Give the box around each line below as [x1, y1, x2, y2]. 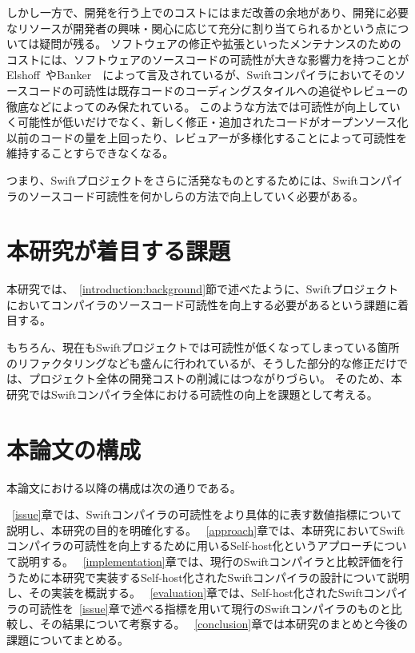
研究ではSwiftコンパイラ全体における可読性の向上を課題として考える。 [6, 385, 378, 402]
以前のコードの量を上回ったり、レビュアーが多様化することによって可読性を [6, 129, 408, 145]
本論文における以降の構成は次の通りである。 [6, 479, 241, 496]
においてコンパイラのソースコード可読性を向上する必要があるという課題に [6, 296, 397, 313]
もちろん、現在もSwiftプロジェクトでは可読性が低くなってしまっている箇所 [6, 339, 400, 356]
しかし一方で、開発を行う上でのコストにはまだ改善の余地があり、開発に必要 [6, 4, 409, 20]
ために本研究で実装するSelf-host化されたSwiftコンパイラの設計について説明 [17, 568, 409, 585]
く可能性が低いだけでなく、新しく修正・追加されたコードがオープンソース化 [6, 113, 409, 130]
